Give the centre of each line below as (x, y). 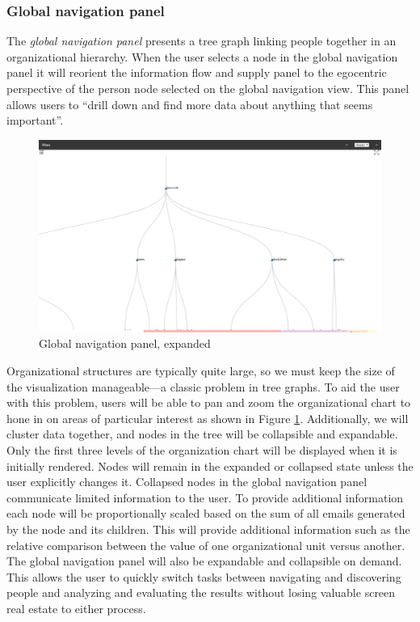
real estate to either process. (76, 608)
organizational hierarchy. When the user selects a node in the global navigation (202, 56)
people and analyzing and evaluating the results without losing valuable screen (201, 592)
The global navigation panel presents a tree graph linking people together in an (202, 41)
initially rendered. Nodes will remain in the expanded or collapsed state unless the (210, 465)
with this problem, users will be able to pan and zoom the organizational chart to (209, 402)
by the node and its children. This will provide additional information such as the (208, 529)
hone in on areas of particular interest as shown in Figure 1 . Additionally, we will (208, 418)
